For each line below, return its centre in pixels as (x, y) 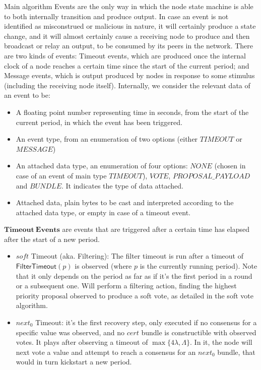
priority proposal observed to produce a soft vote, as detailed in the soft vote (135, 295)
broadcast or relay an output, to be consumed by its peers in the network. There (129, 46)
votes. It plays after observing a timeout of (82, 342)
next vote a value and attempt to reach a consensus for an (106, 352)
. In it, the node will (221, 342)
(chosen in (230, 166)
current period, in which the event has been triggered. (99, 122)
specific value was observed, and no (70, 332)
